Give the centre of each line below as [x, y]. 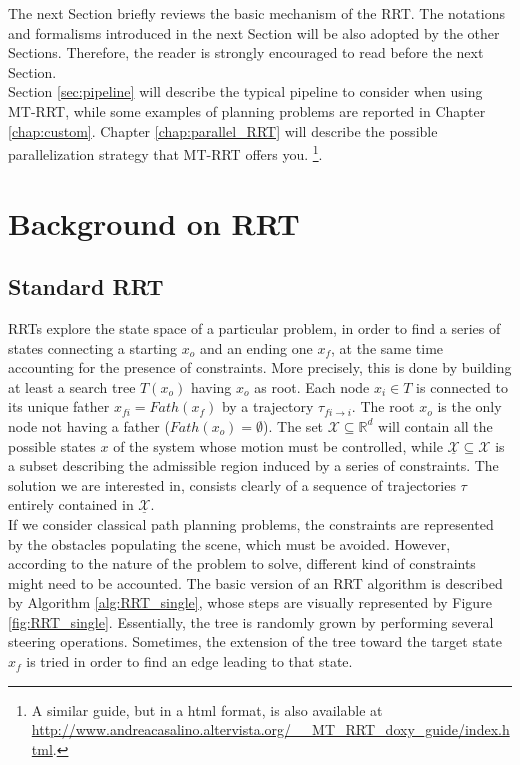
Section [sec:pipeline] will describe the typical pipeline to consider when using [245, 91]
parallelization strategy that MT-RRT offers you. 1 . [165, 152]
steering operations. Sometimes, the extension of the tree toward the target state [255, 641]
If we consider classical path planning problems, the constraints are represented [251, 523]
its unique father [59, 406]
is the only [469, 406]
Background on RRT [154, 222]
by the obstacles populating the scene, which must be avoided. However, [229, 543]
